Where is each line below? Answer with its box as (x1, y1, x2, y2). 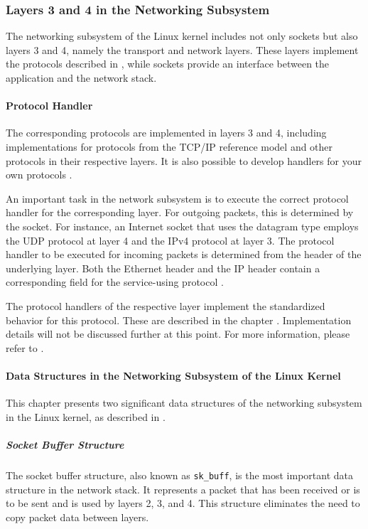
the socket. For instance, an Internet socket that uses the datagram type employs (6, 218, 359, 233)
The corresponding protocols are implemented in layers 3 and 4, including (6, 125, 327, 140)
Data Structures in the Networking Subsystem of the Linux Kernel (6, 368, 341, 383)
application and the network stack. (6, 70, 157, 85)
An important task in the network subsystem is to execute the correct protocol (6, 191, 349, 205)
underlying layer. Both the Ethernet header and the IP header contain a (6, 260, 320, 275)
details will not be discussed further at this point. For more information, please (6, 326, 350, 341)
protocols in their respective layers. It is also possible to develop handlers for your (6, 153, 362, 168)
